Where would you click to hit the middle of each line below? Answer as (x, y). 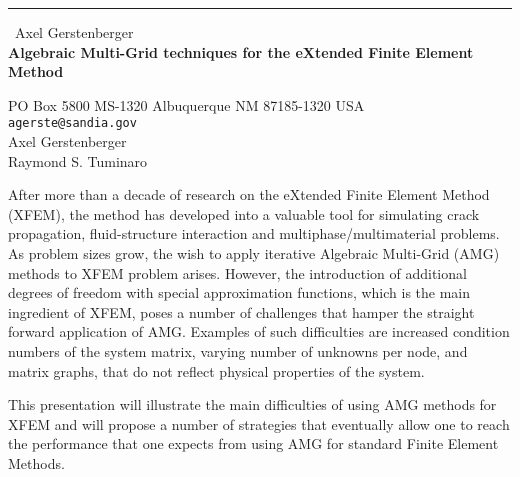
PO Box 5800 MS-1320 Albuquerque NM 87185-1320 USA (186, 104)
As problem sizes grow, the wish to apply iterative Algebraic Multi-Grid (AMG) (254, 253)
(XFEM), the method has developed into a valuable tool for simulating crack (244, 213)
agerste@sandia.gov (72, 123)
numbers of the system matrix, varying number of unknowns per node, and (238, 350)
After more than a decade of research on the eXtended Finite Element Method (249, 194)
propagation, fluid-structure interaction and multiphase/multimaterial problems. (254, 233)
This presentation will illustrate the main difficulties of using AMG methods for (252, 404)
